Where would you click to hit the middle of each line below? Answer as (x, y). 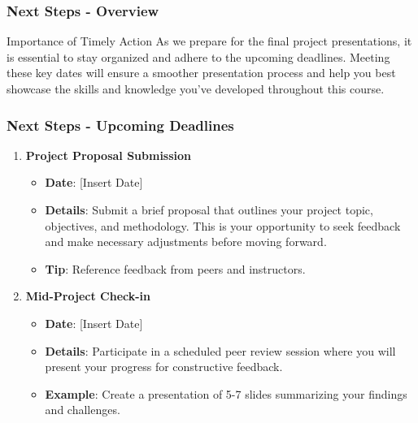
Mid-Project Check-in (88, 296)
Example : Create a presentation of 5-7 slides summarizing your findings (226, 393)
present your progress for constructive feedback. (164, 367)
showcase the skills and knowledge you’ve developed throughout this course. (196, 88)
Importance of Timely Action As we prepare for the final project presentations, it (209, 41)
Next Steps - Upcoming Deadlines (120, 125)
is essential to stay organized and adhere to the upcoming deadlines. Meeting (198, 56)
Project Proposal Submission (109, 155)
